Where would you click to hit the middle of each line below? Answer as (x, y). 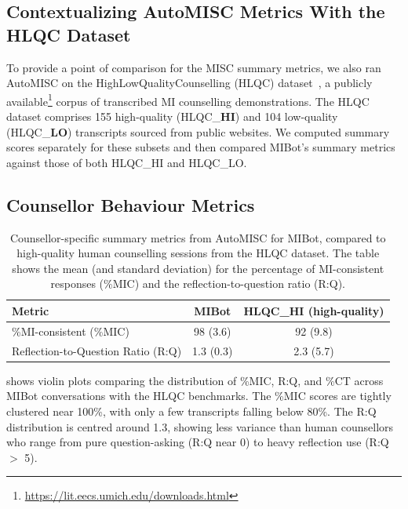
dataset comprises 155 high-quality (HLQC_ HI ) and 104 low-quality (172, 116)
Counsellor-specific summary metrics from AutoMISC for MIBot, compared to (198, 237)
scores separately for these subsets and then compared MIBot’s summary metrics (201, 147)
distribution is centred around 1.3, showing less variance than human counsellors (200, 426)
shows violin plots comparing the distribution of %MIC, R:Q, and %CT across (195, 380)
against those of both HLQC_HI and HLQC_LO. (127, 162)
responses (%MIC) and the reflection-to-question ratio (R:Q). (198, 284)
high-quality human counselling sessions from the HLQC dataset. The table (198, 253)
